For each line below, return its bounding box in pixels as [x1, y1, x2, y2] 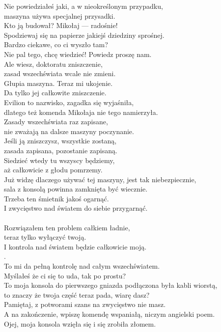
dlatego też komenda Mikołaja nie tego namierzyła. [4, 107, 158, 117]
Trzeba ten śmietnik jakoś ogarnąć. [4, 193, 109, 203]
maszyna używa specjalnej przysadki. [4, 10, 115, 21]
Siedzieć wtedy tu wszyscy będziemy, [4, 155, 115, 165]
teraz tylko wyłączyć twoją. [4, 232, 86, 242]
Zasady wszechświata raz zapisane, [4, 116, 108, 127]
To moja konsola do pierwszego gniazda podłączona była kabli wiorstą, [4, 280, 218, 290]
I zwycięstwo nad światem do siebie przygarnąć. [4, 203, 148, 213]
